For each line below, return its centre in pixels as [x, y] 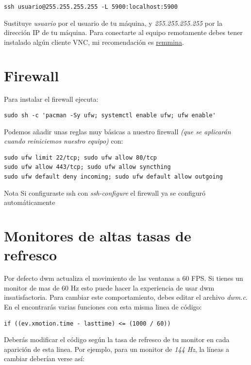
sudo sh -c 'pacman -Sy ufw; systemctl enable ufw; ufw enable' [110, 116]
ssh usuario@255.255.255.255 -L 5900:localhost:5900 [91, 7]
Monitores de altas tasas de [98, 236]
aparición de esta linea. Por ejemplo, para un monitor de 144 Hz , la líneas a [117, 349]
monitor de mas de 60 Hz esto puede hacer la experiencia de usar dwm [109, 287]
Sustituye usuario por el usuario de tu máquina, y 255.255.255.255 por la [113, 23]
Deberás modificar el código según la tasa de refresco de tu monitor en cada [117, 339]
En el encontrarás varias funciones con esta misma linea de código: [103, 306]
